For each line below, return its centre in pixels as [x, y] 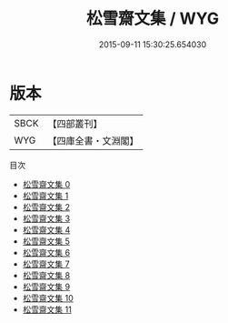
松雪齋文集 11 [47, 309]
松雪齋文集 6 [46, 252]
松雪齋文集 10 [48, 298]
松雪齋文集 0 [46, 184]
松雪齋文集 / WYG [153, 19]
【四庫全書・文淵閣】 [93, 140]
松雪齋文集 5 [46, 241]
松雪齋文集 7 [46, 264]
